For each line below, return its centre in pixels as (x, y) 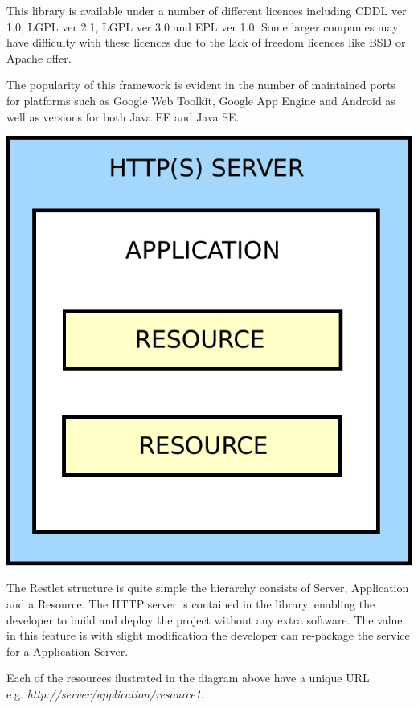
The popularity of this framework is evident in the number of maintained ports (201, 85)
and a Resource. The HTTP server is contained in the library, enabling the (191, 604)
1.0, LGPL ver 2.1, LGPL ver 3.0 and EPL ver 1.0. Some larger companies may (203, 26)
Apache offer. (39, 57)
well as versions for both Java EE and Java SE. (123, 116)
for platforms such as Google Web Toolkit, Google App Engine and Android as (201, 100)
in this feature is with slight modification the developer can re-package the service (208, 635)
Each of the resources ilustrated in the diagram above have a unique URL (188, 678)
